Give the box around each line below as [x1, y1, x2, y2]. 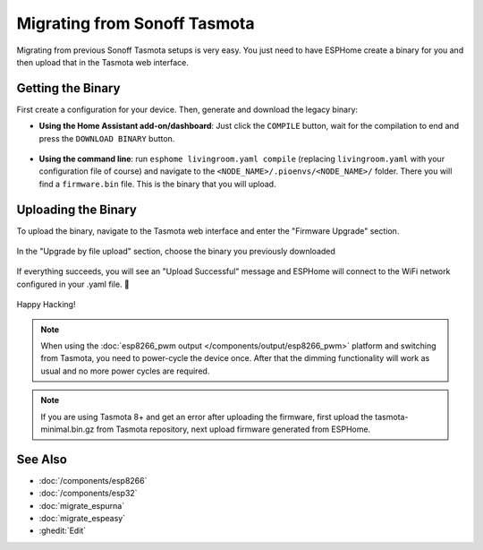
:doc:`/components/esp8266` [38, 475, 148, 486]
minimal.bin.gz [40, 424, 95, 434]
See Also [16, 451, 67, 467]
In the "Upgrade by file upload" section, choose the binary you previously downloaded [16, 246, 335, 257]
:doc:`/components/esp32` [38, 488, 138, 499]
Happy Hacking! [16, 299, 76, 310]
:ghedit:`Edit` [38, 525, 87, 537]
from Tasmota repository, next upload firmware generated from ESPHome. [96, 424, 371, 434]
